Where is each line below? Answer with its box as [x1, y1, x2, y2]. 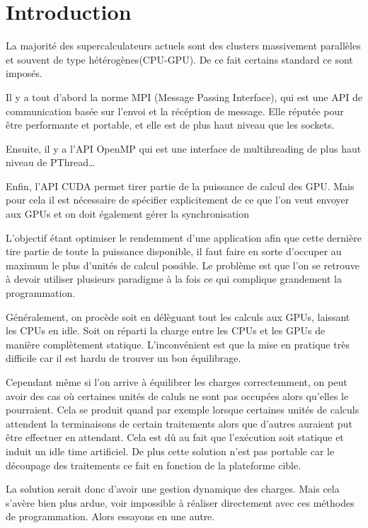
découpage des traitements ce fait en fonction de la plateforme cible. [6, 457, 301, 472]
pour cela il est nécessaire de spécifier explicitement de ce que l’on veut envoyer [6, 192, 350, 207]
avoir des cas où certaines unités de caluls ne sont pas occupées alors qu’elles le [6, 388, 349, 403]
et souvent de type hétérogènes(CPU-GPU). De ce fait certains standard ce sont [6, 52, 353, 66]
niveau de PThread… [6, 155, 96, 170]
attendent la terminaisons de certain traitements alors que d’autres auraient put [6, 416, 352, 430]
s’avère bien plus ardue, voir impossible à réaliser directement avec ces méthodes [6, 495, 355, 510]
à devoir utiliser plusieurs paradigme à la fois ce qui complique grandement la [6, 271, 342, 286]
